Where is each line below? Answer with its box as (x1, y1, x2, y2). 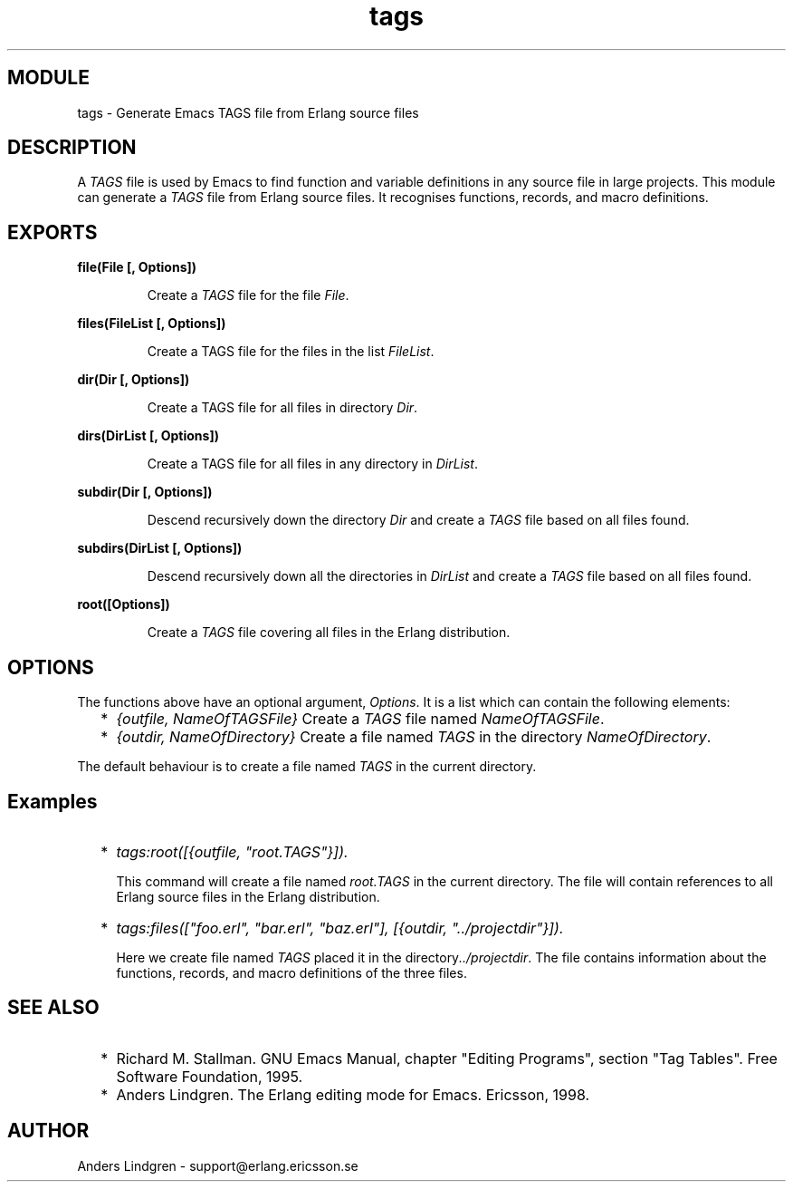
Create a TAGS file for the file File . (147, 287, 349, 304)
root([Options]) (77, 596, 170, 613)
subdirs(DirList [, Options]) (77, 540, 243, 556)
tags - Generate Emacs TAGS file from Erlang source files (77, 104, 419, 121)
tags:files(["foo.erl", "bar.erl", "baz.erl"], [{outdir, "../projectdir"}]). (116, 918, 564, 937)
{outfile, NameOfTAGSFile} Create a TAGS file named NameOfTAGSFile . (116, 710, 605, 729)
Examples (7, 789, 98, 813)
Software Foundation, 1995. (116, 1067, 303, 1086)
